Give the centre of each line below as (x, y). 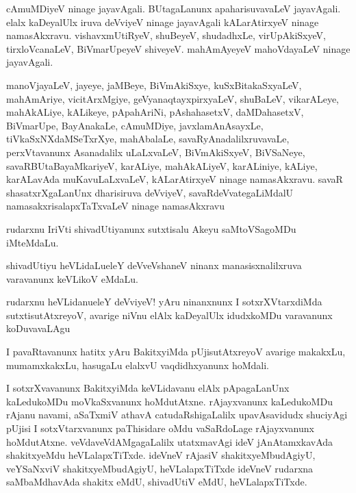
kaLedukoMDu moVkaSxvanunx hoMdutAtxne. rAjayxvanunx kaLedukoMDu (169, 401)
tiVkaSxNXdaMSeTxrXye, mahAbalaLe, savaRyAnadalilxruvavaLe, (148, 139)
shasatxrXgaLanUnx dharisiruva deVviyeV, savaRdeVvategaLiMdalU (150, 192)
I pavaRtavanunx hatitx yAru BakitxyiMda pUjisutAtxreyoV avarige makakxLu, (176, 352)
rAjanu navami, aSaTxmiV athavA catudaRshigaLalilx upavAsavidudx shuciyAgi (177, 415)
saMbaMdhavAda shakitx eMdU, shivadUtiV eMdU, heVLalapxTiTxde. (157, 482)
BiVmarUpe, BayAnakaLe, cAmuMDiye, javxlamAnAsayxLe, (135, 125)
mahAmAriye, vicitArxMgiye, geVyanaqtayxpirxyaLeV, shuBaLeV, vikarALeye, (173, 98)
